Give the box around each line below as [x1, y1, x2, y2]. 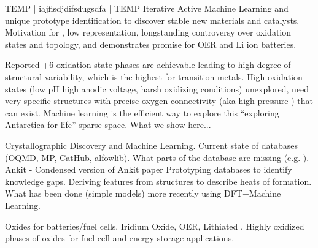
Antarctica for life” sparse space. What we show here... [5, 118, 211, 131]
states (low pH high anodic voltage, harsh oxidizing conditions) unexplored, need [5, 82, 309, 95]
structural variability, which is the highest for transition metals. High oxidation [5, 70, 303, 83]
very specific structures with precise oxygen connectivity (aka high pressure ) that [5, 94, 313, 107]
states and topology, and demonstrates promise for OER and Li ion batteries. [5, 37, 297, 50]
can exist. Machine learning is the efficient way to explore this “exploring [5, 106, 279, 119]
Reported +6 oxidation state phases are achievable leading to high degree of [5, 58, 291, 71]
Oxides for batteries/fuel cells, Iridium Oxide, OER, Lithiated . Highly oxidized [5, 219, 304, 232]
